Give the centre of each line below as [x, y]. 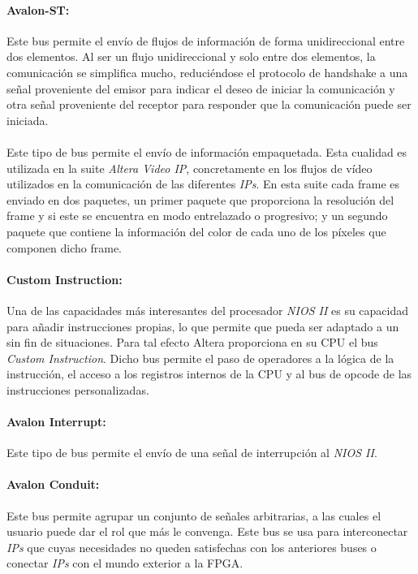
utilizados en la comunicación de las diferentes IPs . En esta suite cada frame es [203, 184]
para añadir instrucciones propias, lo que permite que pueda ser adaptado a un [203, 326]
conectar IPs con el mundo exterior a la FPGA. [125, 563]
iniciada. [28, 120]
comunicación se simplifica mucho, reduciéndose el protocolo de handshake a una [207, 72]
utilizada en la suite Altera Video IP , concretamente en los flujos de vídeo [190, 168]
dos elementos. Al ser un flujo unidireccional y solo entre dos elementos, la [191, 56]
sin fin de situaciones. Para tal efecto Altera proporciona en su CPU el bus [192, 342]
